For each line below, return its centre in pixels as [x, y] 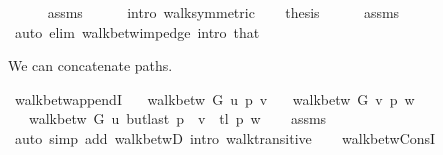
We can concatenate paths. [90, 65]
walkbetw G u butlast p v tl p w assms [177, 118]
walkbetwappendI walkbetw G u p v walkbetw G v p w [214, 98]
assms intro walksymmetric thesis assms [223, 12]
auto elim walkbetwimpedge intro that [137, 31]
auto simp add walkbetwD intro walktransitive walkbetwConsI [225, 137]
